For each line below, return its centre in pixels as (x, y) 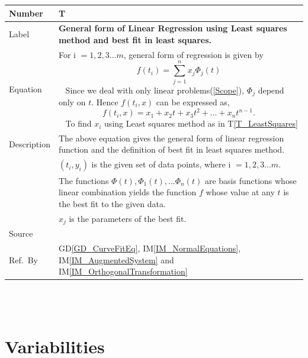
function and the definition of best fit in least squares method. (171, 149)
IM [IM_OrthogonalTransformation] (123, 271)
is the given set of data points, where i (161, 164)
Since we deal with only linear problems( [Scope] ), (155, 90)
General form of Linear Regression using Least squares (173, 28)
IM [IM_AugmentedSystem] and (116, 259)
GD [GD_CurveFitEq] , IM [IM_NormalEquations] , (150, 248)
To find (78, 123)
